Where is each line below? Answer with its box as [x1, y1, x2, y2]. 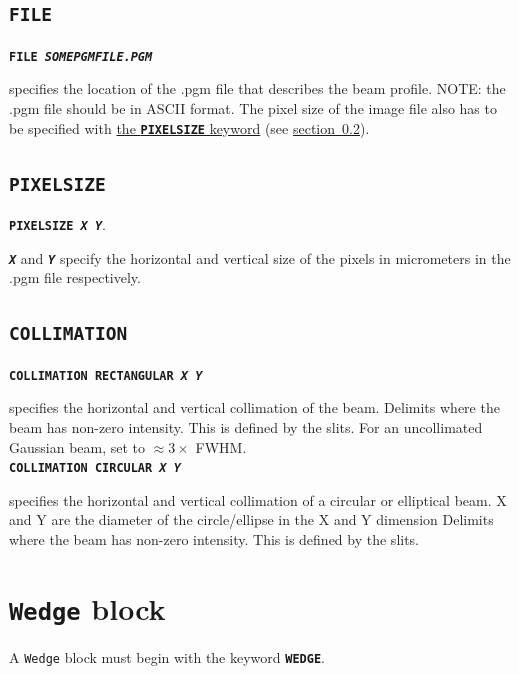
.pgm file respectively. [9, 267, 141, 288]
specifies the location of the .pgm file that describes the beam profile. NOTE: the [9, 78, 506, 99]
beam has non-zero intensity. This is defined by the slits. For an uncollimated [9, 417, 483, 437]
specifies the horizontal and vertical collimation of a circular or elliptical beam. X [9, 489, 507, 510]
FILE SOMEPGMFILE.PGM [9, 49, 153, 64]
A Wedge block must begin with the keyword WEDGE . [9, 646, 325, 667]
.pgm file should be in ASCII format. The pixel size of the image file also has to [9, 98, 497, 119]
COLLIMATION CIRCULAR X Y [9, 461, 181, 476]
